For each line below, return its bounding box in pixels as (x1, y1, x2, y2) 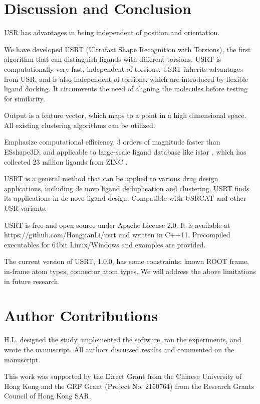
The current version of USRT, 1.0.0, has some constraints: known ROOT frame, (4, 256, 249, 266)
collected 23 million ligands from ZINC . (4, 156, 128, 167)
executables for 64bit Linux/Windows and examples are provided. (4, 239, 206, 249)
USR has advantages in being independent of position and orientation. (4, 27, 220, 38)
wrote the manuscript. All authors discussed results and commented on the (4, 344, 234, 354)
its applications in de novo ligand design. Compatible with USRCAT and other (4, 193, 246, 203)
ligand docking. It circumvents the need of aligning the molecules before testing (4, 83, 248, 94)
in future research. (4, 276, 60, 286)
